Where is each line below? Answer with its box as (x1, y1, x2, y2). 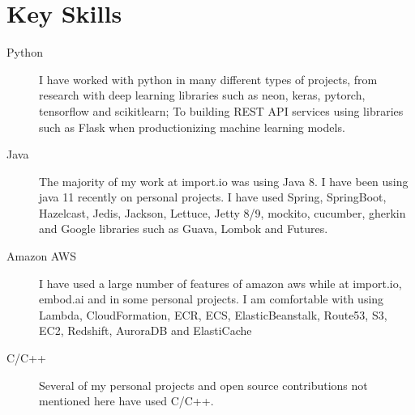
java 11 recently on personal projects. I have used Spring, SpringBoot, (39, 188, 387, 205)
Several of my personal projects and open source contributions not (39, 376, 368, 393)
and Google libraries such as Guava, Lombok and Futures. (39, 220, 328, 237)
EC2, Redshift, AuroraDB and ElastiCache (39, 322, 252, 339)
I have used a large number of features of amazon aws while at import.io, (39, 274, 402, 291)
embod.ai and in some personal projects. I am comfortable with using (39, 290, 384, 307)
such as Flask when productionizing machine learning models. (39, 118, 345, 135)
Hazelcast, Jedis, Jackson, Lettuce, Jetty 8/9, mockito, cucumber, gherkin (39, 204, 406, 221)
